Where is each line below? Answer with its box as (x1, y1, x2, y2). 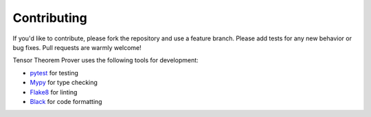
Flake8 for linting (30, 88, 78, 96)
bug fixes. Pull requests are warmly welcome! (12, 43, 142, 51)
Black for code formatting (30, 97, 102, 105)
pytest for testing (30, 68, 79, 77)
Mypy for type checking (30, 79, 98, 87)
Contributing (12, 10, 87, 25)
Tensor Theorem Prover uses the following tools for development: (12, 56, 199, 64)
